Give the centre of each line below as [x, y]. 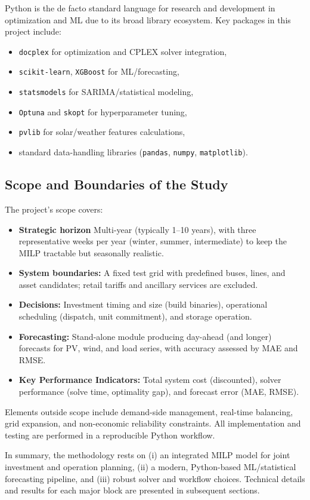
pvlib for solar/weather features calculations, [102, 132]
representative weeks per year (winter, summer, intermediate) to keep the [153, 241]
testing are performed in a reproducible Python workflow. [110, 435]
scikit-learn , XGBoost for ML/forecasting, [99, 71]
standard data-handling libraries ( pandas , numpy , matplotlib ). [133, 152]
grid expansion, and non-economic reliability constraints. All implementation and [153, 423]
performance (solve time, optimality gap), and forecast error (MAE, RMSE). [159, 392]
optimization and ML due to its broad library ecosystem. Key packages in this [148, 19]
